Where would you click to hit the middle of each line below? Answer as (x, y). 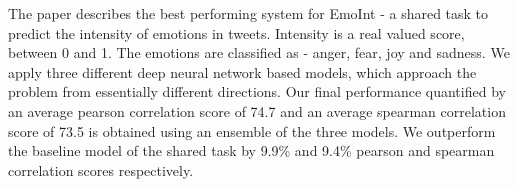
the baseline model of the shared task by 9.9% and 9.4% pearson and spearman (251, 150)
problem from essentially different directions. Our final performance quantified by (257, 91)
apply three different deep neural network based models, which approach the (242, 71)
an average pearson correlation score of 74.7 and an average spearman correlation (257, 110)
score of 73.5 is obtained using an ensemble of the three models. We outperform (252, 130)
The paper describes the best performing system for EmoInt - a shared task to (248, 13)
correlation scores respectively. (101, 169)
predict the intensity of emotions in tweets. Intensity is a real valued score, (236, 32)
